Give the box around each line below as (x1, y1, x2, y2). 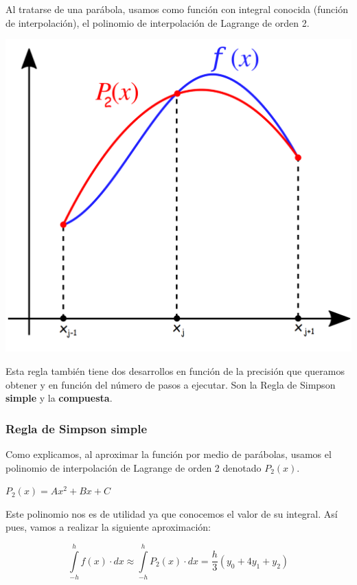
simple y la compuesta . (5, 391, 113, 405)
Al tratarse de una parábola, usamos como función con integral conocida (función (5, 2, 348, 16)
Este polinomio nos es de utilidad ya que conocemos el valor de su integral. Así (5, 506, 338, 520)
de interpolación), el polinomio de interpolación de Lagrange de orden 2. (5, 15, 310, 30)
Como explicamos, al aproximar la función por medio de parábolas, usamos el (5, 447, 332, 461)
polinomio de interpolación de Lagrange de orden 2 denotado (5, 460, 262, 474)
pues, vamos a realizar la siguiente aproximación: (5, 520, 211, 534)
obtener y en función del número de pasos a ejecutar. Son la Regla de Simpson (5, 377, 336, 391)
